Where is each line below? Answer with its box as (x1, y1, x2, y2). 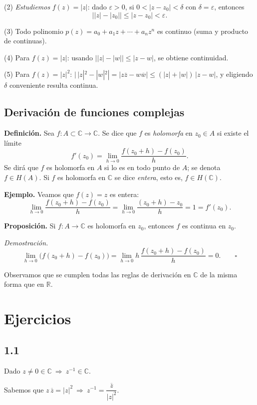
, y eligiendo (216, 69, 253, 79)
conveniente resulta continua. (9, 80, 98, 90)
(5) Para (4, 69, 30, 79)
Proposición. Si (4, 220, 56, 231)
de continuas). (4, 35, 47, 46)
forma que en (4, 279, 44, 289)
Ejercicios (4, 308, 71, 328)
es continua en (182, 220, 226, 231)
